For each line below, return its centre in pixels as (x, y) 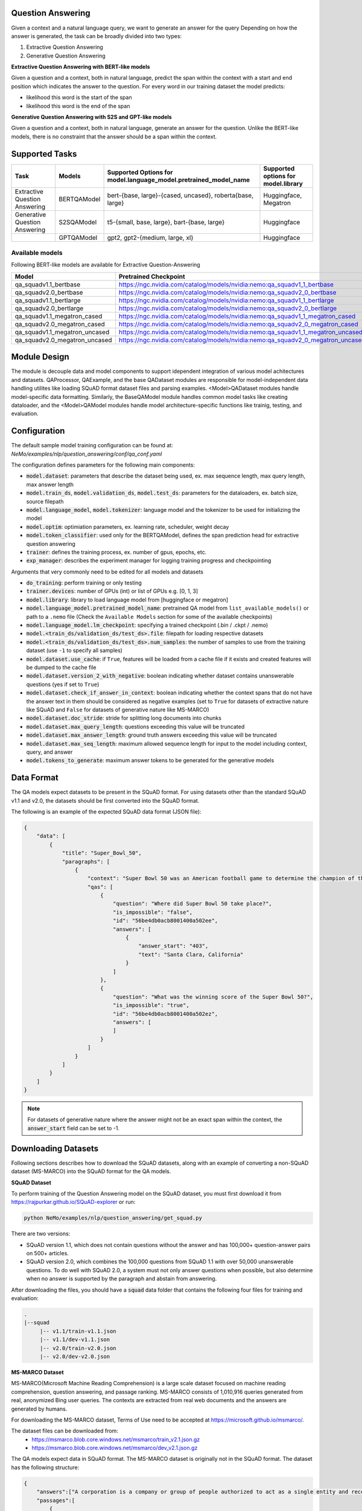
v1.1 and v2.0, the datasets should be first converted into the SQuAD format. (105, 800)
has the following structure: (45, 1467)
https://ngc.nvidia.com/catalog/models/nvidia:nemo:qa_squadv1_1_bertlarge (226, 300)
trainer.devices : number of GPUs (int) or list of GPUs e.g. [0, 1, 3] (112, 591)
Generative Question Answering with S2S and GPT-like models (91, 117)
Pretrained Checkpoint (152, 276)
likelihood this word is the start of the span (79, 97)
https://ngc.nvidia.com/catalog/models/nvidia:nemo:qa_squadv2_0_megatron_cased (238, 324)
